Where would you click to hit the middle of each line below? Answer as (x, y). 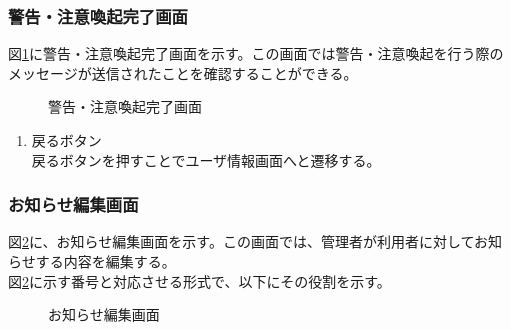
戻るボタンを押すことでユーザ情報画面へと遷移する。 (206, 159)
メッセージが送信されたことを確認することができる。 (183, 72)
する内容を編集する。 (105, 261)
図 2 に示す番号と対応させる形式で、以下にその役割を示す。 (199, 280)
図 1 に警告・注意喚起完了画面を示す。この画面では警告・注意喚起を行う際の (256, 53)
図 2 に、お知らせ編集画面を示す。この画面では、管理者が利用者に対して (241, 241)
